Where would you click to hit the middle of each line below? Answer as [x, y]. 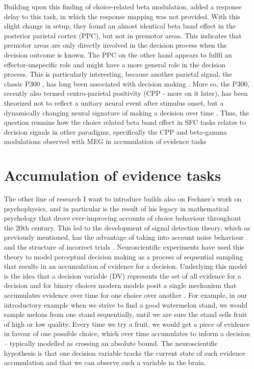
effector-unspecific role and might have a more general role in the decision [115, 64]
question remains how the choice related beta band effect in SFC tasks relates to [125, 122]
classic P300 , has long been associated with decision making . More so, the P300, [127, 83]
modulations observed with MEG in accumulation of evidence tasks [105, 141]
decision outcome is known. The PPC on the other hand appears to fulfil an [118, 54]
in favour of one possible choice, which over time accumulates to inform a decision [127, 333]
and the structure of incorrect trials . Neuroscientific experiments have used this [124, 247]
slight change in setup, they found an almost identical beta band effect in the [120, 26]
